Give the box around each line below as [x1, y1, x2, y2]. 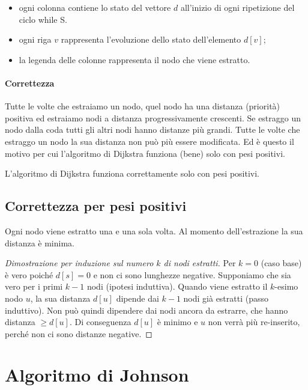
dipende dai [116, 291, 159, 304]
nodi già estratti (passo [183, 291, 269, 304]
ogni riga [19, 33, 52, 46]
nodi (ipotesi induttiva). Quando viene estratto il [86, 280, 268, 293]
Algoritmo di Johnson [5, 362, 189, 387]
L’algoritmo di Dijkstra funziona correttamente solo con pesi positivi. [5, 167, 259, 180]
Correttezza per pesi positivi [5, 197, 187, 215]
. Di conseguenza [69, 315, 131, 328]
